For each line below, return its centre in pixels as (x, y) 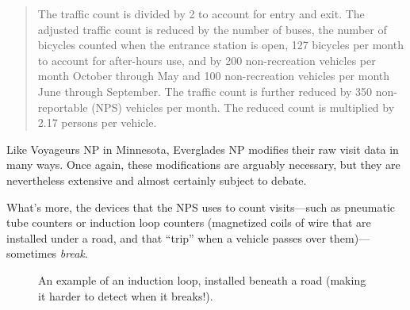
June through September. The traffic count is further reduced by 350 (205, 91)
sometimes (32, 253)
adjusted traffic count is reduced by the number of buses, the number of (212, 29)
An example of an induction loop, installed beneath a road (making (202, 279)
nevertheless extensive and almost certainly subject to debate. (157, 180)
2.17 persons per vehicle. (97, 122)
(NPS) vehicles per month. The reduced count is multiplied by (243, 107)
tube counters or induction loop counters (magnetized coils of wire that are (189, 222)
